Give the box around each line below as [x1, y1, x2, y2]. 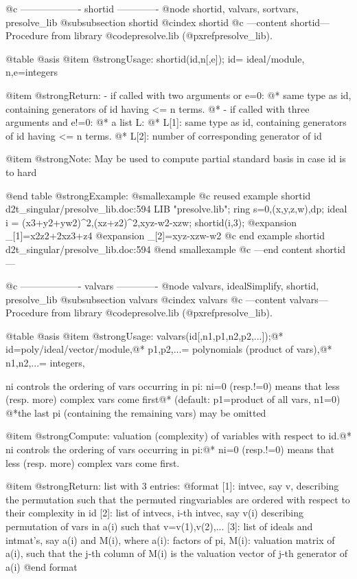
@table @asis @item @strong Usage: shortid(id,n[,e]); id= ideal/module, [5, 51, 305, 65]
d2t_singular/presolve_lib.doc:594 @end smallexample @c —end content [5, 241, 313, 256]
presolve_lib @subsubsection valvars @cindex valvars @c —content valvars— [5, 292, 328, 306]
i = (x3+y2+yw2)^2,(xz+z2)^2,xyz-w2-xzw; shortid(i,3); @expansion [5, 215, 297, 229]
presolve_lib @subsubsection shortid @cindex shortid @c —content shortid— [5, 14, 330, 29]
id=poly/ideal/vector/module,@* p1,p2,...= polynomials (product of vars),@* [5, 342, 332, 356]
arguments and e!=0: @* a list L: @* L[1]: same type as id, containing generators [5, 115, 347, 129]
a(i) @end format [5, 559, 78, 573]
